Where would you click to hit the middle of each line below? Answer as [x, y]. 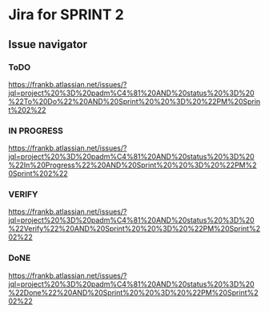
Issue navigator [48, 44]
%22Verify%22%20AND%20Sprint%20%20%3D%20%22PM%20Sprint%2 [134, 229]
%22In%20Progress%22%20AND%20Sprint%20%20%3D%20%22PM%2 [133, 165]
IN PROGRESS [36, 130]
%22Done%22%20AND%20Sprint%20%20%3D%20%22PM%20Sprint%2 [133, 292]
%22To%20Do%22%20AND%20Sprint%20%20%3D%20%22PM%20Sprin [134, 101]
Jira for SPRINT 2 [66, 15]
